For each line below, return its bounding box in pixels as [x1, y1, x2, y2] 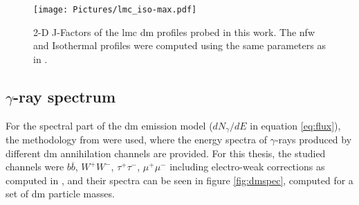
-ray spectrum [12, 85, 116, 107]
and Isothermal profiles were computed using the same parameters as [33, 38, 326, 53]
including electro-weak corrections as [169, 159, 325, 174]
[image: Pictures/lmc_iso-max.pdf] [33, 5, 197, 15]
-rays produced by [275, 132, 352, 147]
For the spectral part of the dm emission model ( [6, 118, 213, 132]
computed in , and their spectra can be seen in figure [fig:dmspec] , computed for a [6, 172, 353, 187]
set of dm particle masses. [6, 186, 115, 201]
